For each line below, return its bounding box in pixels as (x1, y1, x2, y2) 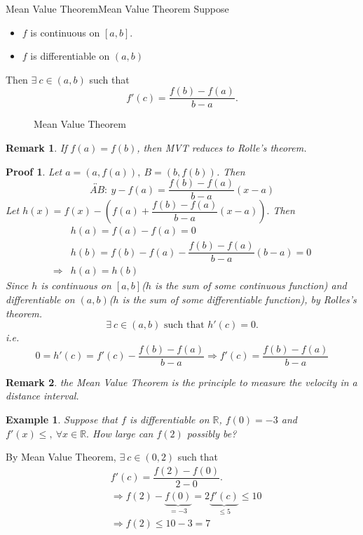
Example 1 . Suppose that (6, 412, 118, 427)
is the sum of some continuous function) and (155, 278, 347, 293)
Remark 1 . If (6, 140, 67, 155)
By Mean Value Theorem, (6, 449, 116, 464)
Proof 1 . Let (6, 164, 62, 178)
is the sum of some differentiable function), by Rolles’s (122, 292, 357, 307)
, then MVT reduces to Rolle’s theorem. (137, 140, 307, 155)
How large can (93, 425, 153, 440)
